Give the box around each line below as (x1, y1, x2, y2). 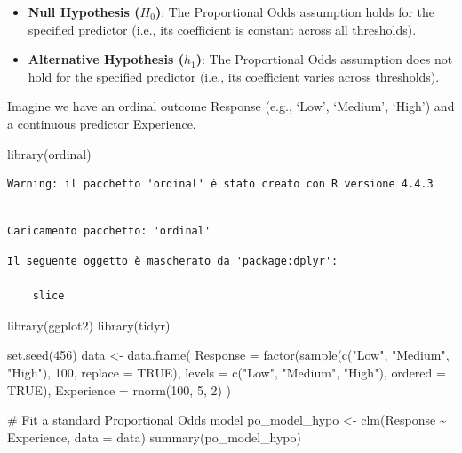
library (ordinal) (7, 144, 92, 163)
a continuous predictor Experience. (7, 114, 196, 132)
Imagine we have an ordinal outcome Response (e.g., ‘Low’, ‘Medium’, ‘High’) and (7, 97, 455, 115)
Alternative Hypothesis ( (28, 50, 184, 68)
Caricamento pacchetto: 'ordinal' (7, 225, 211, 238)
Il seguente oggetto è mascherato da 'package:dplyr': (7, 254, 339, 267)
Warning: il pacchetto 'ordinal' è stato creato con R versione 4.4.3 (7, 178, 434, 191)
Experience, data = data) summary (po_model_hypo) (7, 427, 301, 446)
